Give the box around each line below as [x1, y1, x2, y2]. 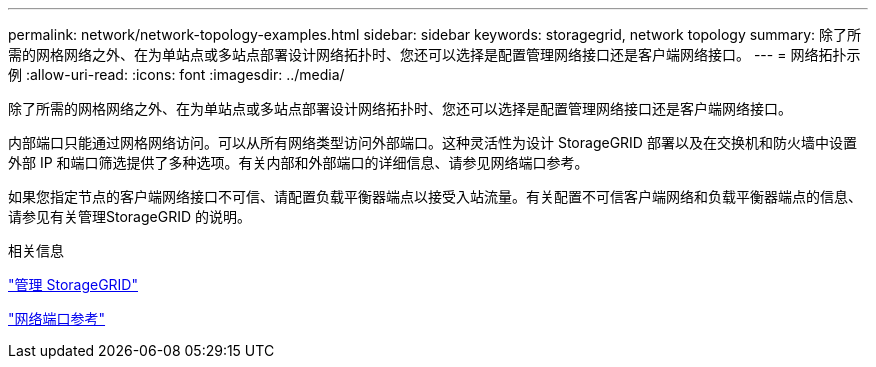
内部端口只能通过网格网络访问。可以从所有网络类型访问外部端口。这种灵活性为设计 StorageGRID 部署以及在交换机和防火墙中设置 [8, 134, 857, 151]
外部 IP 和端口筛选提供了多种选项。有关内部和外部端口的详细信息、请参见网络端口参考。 [8, 154, 589, 171]
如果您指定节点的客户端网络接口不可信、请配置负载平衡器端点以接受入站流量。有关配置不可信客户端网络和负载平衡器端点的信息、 [8, 188, 862, 205]
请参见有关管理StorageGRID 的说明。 [8, 208, 251, 225]
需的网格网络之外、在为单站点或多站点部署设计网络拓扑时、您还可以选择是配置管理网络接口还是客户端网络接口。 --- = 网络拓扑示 [8, 46, 861, 63]
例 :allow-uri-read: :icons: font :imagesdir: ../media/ [8, 66, 345, 83]
